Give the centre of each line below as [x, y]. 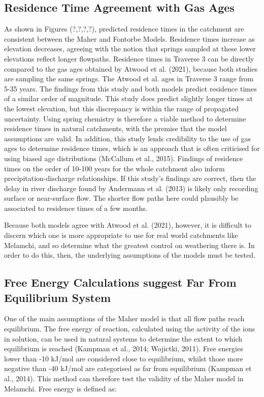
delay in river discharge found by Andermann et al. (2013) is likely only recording [131, 188]
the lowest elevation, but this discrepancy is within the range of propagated [122, 108]
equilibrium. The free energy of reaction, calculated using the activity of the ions [130, 329]
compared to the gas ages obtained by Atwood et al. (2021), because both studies [131, 68]
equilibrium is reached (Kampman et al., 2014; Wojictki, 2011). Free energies [124, 348]
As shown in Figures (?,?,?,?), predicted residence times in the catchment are [124, 29]
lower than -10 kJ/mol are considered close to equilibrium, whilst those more [124, 358]
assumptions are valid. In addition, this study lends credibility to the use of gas [128, 138]
